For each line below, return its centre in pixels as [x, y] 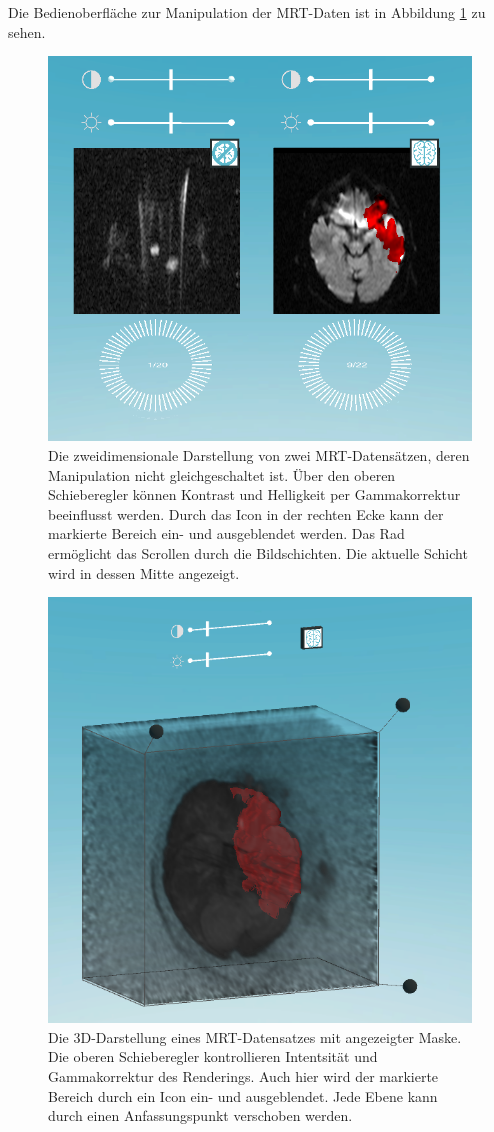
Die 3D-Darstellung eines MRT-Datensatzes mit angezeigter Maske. [255, 1036]
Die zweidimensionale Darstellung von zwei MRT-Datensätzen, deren [259, 455]
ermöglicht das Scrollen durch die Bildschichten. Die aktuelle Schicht [258, 552]
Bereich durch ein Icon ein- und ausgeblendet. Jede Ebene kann [243, 1095]
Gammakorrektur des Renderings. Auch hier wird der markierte [243, 1076]
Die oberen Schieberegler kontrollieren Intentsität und [213, 1056]
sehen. [27, 31]
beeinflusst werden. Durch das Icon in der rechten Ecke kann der [246, 513]
